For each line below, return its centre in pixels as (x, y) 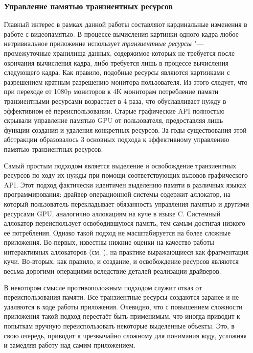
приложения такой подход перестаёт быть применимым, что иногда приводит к (122, 316)
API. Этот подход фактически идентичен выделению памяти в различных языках (125, 184)
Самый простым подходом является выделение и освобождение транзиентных (120, 165)
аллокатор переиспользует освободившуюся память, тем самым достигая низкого (125, 223)
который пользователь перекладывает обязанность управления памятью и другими (126, 203)
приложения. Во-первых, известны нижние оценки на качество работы (109, 242)
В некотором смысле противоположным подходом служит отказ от (103, 287)
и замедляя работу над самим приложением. (70, 345)
